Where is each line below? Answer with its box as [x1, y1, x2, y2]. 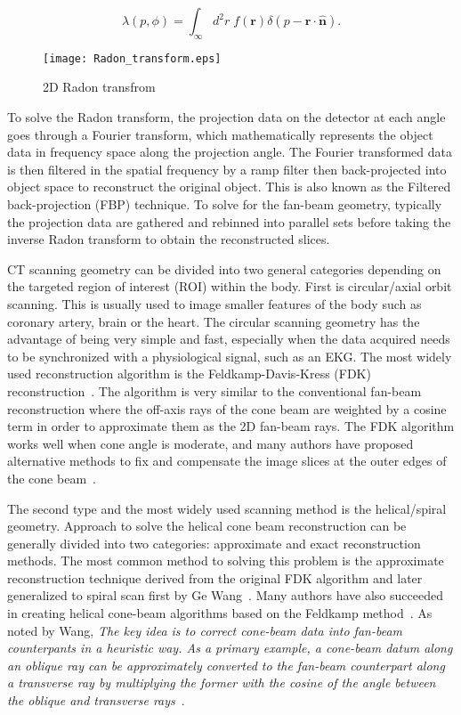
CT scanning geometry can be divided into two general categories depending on [7, 259, 441, 278]
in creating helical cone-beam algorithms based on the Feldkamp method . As [7, 604, 433, 622]
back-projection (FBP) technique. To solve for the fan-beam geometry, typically [7, 195, 442, 214]
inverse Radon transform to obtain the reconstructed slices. [7, 230, 330, 248]
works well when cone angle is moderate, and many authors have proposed [7, 434, 414, 452]
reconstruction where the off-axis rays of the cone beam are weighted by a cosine [7, 399, 447, 418]
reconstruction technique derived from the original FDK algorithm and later [7, 568, 423, 587]
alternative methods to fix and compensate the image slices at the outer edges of [7, 451, 447, 470]
